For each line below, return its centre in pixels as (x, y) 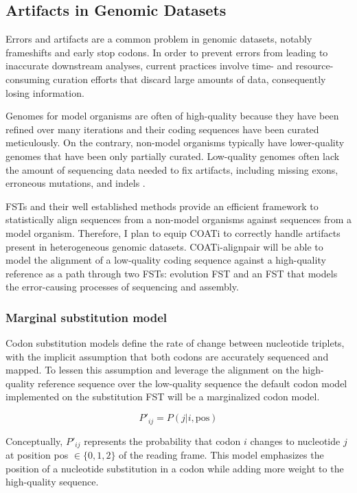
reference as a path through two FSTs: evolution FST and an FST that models (172, 273)
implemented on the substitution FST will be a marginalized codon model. (163, 397)
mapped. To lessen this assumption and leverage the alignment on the (152, 370)
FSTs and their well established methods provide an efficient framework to (162, 206)
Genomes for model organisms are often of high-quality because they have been (172, 116)
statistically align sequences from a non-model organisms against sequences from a (178, 219)
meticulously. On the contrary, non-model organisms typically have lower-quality (175, 142)
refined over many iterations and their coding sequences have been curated (162, 129)
